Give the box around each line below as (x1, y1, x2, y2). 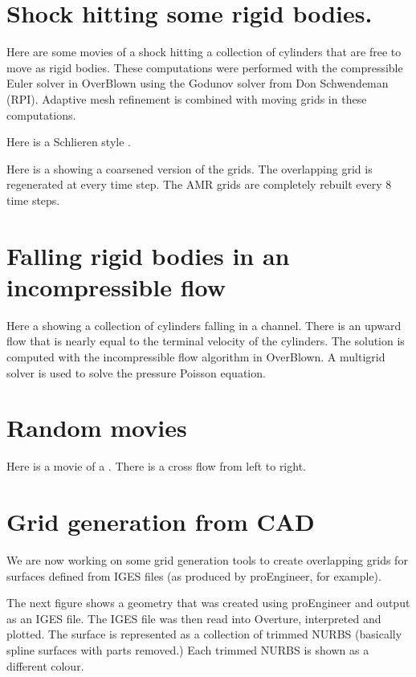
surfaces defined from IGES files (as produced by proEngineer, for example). (6, 567, 381, 584)
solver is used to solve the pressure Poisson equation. (6, 364, 266, 381)
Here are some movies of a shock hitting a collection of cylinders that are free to (6, 43, 402, 60)
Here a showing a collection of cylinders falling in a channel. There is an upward (6, 316, 402, 333)
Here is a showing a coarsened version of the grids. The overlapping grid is (6, 160, 373, 177)
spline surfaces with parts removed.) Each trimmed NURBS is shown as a (6, 641, 369, 658)
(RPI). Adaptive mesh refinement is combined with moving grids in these (6, 90, 367, 107)
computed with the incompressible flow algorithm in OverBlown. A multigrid (6, 348, 385, 365)
